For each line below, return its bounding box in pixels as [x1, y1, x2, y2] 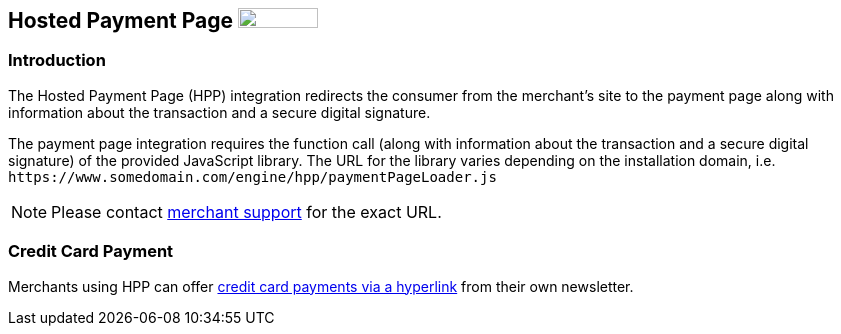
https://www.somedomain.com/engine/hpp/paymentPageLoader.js [8, 168, 497, 185]
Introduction [8, 50, 106, 71]
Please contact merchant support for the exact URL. [51, 201, 442, 222]
